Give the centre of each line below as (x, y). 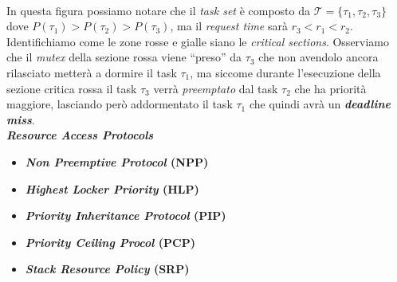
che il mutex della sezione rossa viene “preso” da (124, 57)
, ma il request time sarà (229, 26)
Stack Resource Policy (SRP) (107, 269)
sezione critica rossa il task (72, 88)
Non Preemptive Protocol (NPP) (117, 161)
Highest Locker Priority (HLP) (112, 188)
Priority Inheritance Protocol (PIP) (126, 215)
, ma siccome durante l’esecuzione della (285, 72)
